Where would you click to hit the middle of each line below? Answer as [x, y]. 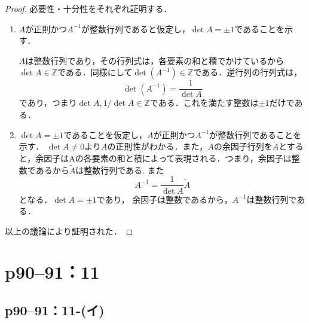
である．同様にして [95, 72]
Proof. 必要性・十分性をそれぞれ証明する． [88, 8]
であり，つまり [48, 103]
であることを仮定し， [105, 134]
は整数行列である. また [120, 170]
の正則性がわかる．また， [157, 146]
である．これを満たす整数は [204, 103]
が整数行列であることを [256, 134]
